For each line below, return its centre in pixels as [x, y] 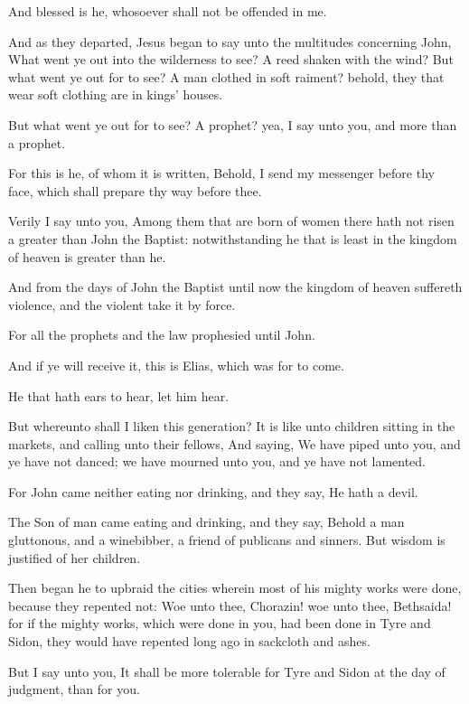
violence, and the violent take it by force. [122, 304]
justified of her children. [75, 557]
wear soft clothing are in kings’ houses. [116, 94]
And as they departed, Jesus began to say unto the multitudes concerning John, [230, 41]
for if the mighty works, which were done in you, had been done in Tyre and [220, 623]
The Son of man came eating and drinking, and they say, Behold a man [206, 522]
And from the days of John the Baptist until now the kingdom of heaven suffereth [235, 287]
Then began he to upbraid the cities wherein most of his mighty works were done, [235, 588]
